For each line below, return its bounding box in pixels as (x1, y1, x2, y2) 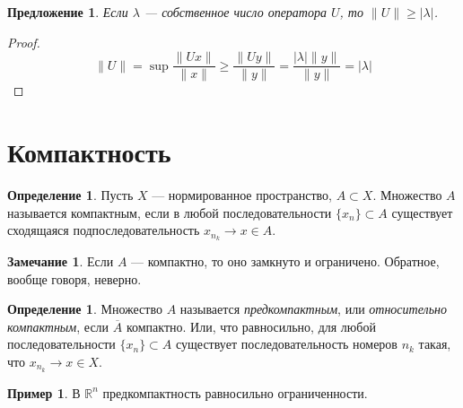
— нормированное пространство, (152, 185, 332, 204)
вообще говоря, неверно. (7, 269, 142, 288)
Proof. (7, 32, 40, 51)
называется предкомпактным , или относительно (179, 299, 447, 318)
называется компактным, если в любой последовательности (7, 203, 332, 221)
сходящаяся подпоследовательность (7, 221, 200, 239)
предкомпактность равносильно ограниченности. (102, 383, 368, 402)
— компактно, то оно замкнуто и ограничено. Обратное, (131, 252, 440, 271)
